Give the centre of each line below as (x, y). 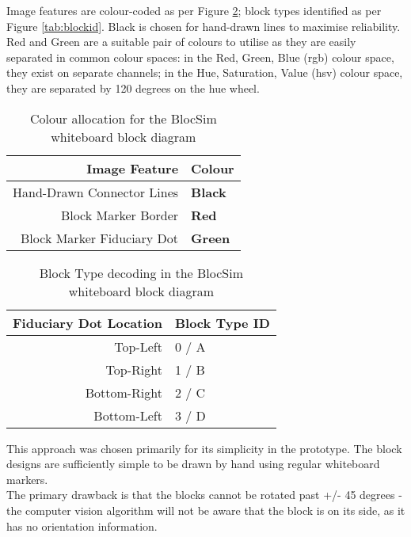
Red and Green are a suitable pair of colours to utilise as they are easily (181, 42)
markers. (27, 479)
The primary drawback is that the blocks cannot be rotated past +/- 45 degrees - (204, 495)
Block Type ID (222, 322)
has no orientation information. (82, 526)
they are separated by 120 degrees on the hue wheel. (133, 88)
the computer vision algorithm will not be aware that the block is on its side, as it (206, 510)
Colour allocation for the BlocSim (123, 118)
